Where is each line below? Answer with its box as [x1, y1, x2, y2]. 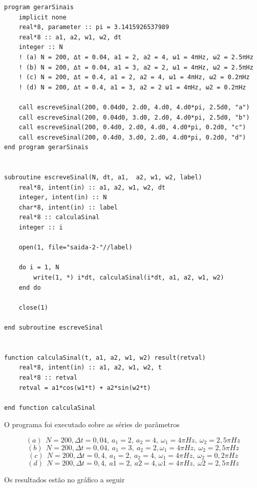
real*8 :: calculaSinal [18, 214, 100, 221]
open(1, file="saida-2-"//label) [18, 244, 133, 251]
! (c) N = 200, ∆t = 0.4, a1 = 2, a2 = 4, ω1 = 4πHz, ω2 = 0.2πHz [18, 74, 250, 81]
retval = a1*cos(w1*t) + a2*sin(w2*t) [18, 384, 151, 391]
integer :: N [18, 43, 63, 51]
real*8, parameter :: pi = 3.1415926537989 [18, 24, 169, 31]
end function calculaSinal [4, 404, 96, 411]
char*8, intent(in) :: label [18, 203, 118, 211]
